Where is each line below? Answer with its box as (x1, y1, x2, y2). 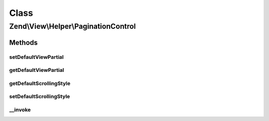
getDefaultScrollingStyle (9, 80, 71, 87)
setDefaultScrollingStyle (9, 93, 70, 100)
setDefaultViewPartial (9, 54, 64, 60)
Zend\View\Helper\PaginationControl (9, 22, 136, 31)
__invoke (9, 106, 31, 113)
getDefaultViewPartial (9, 67, 64, 74)
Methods (9, 38, 38, 47)
